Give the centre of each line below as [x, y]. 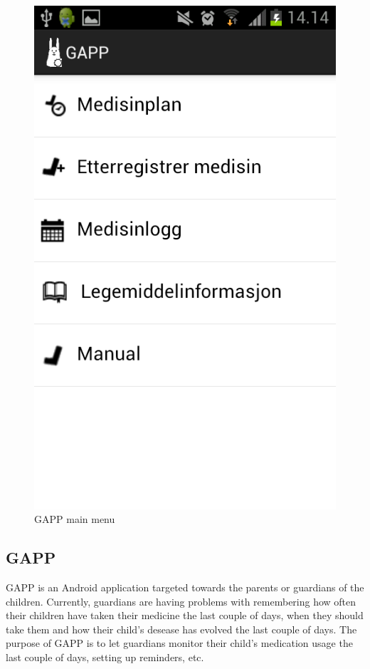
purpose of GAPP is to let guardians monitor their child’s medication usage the [179, 643]
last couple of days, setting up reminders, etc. [105, 657]
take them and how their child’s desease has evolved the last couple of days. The [181, 629]
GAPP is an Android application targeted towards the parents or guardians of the [185, 587]
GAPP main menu [75, 519]
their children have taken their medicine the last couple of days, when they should [185, 615]
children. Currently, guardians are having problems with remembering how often [181, 601]
